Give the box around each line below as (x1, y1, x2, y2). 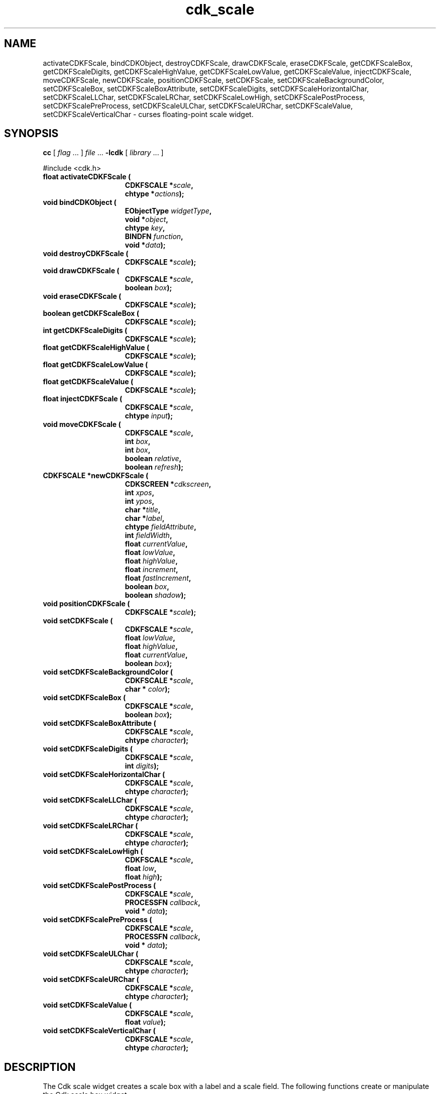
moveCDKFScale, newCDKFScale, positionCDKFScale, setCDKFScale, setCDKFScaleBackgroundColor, (43, 75, 384, 84)
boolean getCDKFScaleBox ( (43, 309, 139, 318)
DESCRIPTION (4, 1060, 76, 1073)
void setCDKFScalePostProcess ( (43, 881, 156, 890)
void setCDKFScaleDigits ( (43, 744, 133, 753)
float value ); (125, 1018, 166, 1027)
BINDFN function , (125, 232, 183, 241)
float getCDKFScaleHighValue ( (43, 343, 150, 352)
